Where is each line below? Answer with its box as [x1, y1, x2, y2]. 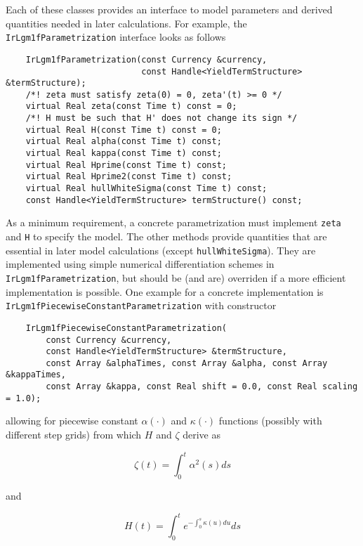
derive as [183, 427, 220, 442]
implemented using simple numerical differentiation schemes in [6, 256, 275, 271]
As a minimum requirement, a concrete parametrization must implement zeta [6, 215, 341, 230]
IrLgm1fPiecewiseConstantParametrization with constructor [6, 298, 277, 313]
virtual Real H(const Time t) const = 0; [25, 124, 222, 135]
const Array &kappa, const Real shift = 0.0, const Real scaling [46, 382, 358, 392]
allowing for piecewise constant [6, 413, 138, 428]
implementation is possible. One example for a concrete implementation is [6, 284, 324, 299]
